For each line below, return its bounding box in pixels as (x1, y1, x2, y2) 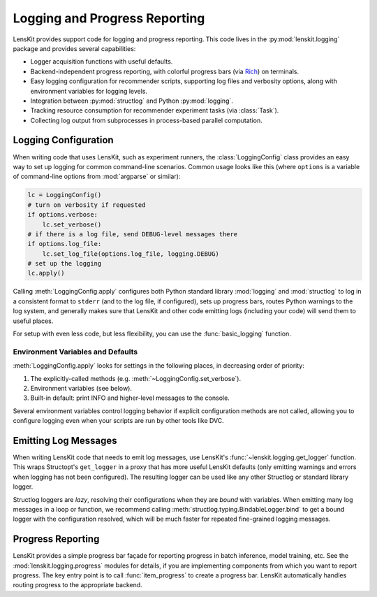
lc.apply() (27, 269, 65, 278)
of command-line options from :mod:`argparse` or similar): (13, 172, 181, 181)
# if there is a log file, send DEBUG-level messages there (27, 230, 238, 238)
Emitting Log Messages (13, 434, 118, 447)
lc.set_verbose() (42, 220, 102, 229)
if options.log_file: (27, 240, 102, 248)
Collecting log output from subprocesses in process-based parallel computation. (30, 116, 263, 124)
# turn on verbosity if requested (27, 201, 146, 209)
